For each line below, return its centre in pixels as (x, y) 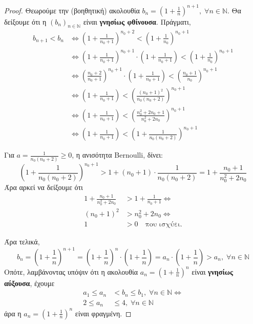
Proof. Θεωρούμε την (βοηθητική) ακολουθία (72, 10)
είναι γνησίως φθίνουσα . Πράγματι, (137, 21)
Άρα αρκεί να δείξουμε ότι (44, 187)
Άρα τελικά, (22, 241)
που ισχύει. (164, 224)
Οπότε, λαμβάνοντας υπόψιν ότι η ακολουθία (71, 271)
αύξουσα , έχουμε (29, 283)
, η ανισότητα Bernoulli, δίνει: (117, 155)
